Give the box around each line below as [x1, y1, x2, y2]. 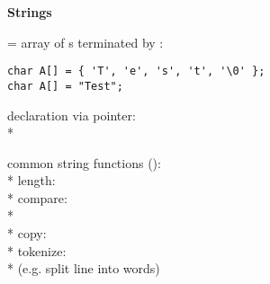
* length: [7, 171, 56, 190]
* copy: [7, 224, 47, 243]
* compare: [7, 188, 67, 207]
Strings [7, 3, 52, 21]
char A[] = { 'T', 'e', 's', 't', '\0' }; [7, 65, 265, 78]
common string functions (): [7, 153, 161, 172]
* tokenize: [7, 241, 67, 260]
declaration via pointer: [7, 105, 136, 124]
